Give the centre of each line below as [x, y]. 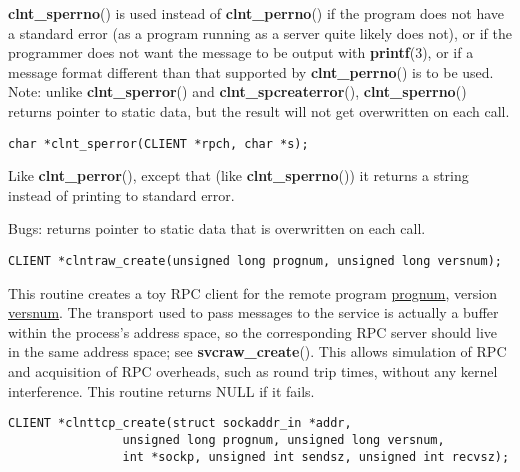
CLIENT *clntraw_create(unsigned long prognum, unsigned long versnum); [255, 261]
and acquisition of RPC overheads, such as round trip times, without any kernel [253, 371]
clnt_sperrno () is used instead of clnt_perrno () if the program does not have [256, 13]
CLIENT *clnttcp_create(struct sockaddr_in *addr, [180, 423]
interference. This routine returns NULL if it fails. [161, 390]
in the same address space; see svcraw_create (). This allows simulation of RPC [257, 351]
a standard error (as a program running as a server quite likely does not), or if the [260, 32]
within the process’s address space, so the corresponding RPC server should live [253, 331]
